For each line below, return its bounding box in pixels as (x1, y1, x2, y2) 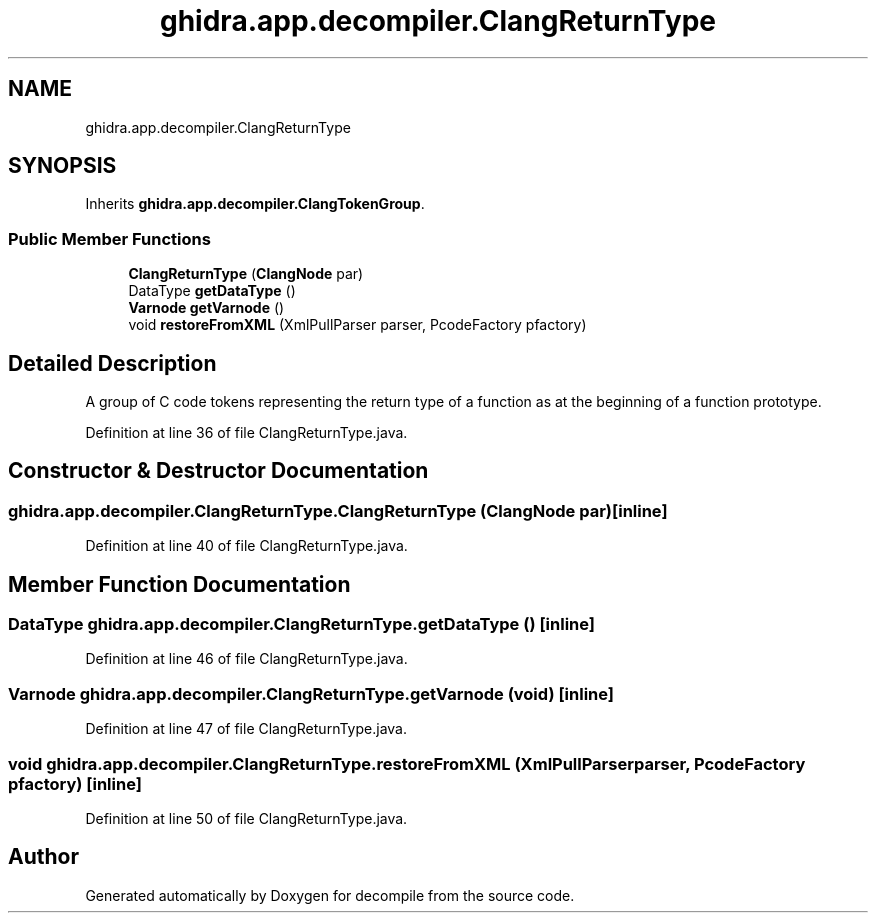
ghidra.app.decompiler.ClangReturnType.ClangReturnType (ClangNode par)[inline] (8, 500, 668, 521)
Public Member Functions (8, 228, 211, 249)
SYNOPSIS (8, 153, 117, 179)
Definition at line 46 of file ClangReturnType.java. (85, 650, 408, 668)
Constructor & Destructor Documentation (8, 458, 429, 484)
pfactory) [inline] (8, 773, 142, 794)
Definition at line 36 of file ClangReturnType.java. (85, 424, 408, 442)
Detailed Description (8, 350, 217, 376)
